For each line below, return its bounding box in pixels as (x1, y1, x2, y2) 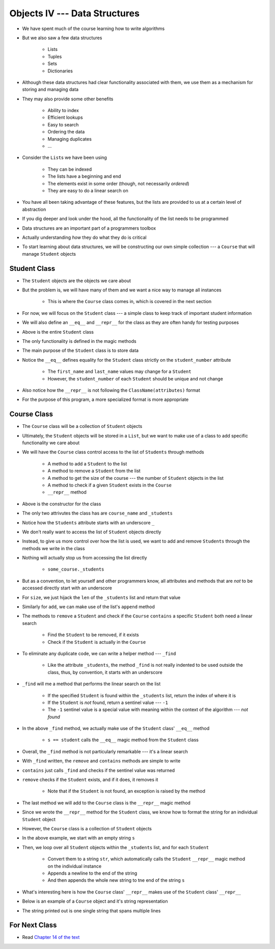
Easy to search (47, 121, 79, 127)
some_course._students (47, 566, 104, 573)
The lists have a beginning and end (47, 173, 121, 179)
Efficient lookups (47, 115, 84, 121)
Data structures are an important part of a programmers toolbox (22, 225, 156, 231)
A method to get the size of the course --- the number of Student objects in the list (47, 475, 224, 481)
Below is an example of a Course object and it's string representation (22, 898, 168, 904)
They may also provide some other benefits (22, 96, 114, 102)
